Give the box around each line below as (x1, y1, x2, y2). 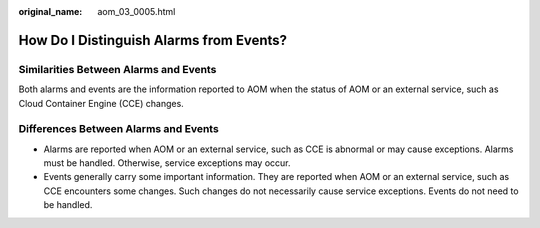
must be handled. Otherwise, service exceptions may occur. (43, 157, 291, 169)
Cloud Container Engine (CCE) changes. (18, 97, 184, 109)
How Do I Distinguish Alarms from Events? (18, 31, 288, 49)
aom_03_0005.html (97, 6, 176, 17)
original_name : (18, 6, 83, 17)
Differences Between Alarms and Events (18, 122, 219, 136)
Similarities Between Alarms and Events (18, 62, 217, 76)
